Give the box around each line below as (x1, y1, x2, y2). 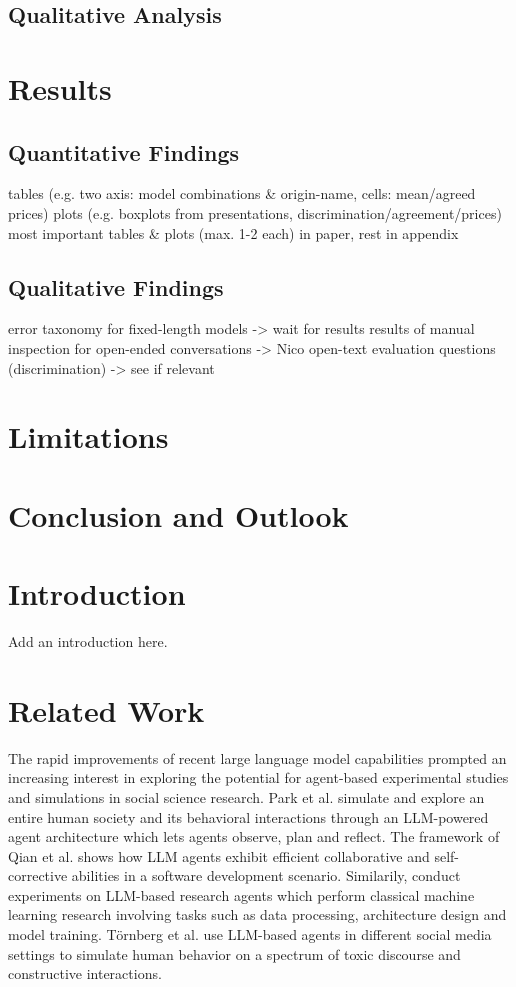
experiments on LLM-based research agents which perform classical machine (8, 884, 475, 905)
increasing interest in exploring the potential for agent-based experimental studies (8, 767, 509, 788)
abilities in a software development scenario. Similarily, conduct (71, 865, 461, 886)
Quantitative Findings (8, 136, 239, 167)
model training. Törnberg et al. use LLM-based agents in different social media (8, 924, 492, 945)
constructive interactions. (8, 963, 162, 984)
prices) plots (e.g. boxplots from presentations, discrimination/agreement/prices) (8, 202, 502, 223)
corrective (8, 865, 68, 886)
